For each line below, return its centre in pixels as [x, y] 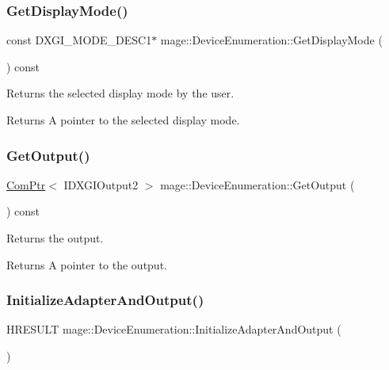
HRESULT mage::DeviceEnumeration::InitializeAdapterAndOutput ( [174, 329]
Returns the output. [55, 238]
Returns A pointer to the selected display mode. [123, 120]
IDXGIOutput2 [101, 184]
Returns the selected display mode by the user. [120, 93]
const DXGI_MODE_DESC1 [79, 40]
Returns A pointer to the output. [87, 264]
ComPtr [26, 184]
